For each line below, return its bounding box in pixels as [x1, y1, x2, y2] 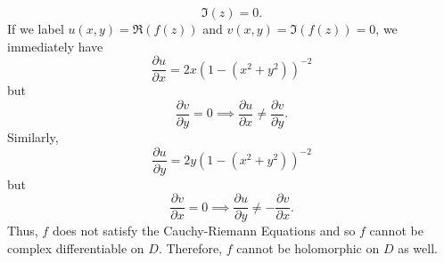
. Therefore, [158, 238, 223, 257]
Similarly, [7, 127, 59, 146]
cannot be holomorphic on [236, 238, 380, 257]
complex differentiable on [7, 238, 144, 257]
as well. [398, 238, 438, 257]
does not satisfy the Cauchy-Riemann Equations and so [52, 221, 356, 240]
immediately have [7, 36, 103, 55]
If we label [7, 20, 64, 37]
